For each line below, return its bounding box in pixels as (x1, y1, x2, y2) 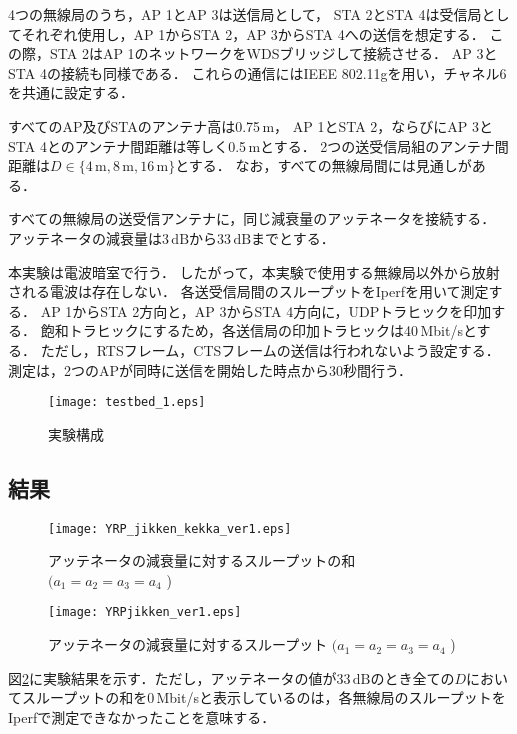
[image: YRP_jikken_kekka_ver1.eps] (48, 521, 292, 536)
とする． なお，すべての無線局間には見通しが (175, 155, 472, 176)
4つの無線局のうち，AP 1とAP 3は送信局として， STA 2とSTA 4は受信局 (8, 4, 482, 24)
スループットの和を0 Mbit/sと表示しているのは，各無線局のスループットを (21, 687, 506, 708)
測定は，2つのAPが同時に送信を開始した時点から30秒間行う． (8, 359, 412, 380)
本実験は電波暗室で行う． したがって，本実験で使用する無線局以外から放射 (8, 261, 500, 282)
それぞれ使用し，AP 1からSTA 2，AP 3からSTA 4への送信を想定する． (21, 23, 485, 44)
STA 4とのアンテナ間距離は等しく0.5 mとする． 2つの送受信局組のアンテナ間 (8, 135, 509, 156)
